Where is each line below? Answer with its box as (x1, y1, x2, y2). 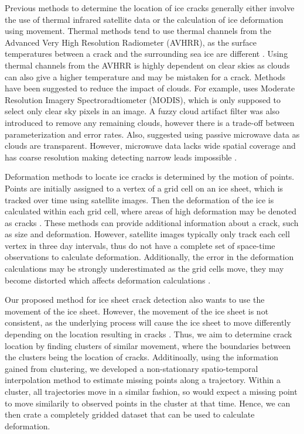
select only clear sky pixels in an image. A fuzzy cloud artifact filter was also (5, 105, 280, 117)
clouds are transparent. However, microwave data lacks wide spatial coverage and (5, 139, 296, 152)
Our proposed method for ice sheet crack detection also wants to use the (5, 293, 265, 306)
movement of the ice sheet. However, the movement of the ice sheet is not (5, 305, 269, 317)
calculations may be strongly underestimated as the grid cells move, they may (5, 262, 284, 275)
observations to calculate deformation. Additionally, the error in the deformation (5, 251, 294, 263)
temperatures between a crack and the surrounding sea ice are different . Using (5, 47, 288, 60)
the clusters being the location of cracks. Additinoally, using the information (5, 351, 279, 363)
